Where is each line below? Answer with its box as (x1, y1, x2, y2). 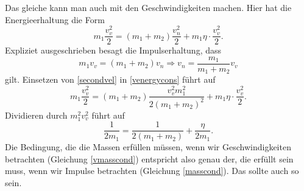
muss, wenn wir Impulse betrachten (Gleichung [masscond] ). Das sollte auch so (5, 164, 299, 177)
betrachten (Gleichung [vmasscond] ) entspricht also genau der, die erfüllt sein (5, 152, 294, 165)
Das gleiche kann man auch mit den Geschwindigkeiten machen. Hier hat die (5, 1, 292, 13)
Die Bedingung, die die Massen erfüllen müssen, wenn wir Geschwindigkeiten (5, 141, 291, 153)
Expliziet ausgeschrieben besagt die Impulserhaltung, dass (5, 44, 222, 57)
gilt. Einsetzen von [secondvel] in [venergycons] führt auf (5, 73, 216, 86)
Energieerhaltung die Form (5, 13, 105, 26)
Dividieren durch (5, 108, 68, 121)
